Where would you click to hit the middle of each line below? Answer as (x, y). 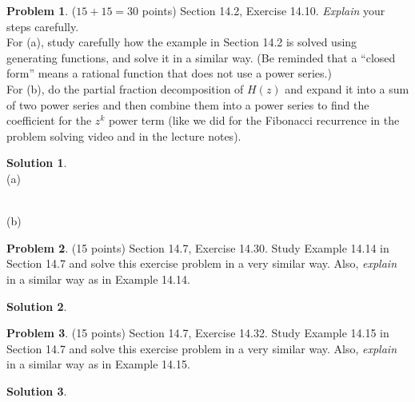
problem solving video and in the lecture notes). (124, 135)
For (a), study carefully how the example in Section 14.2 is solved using (182, 42)
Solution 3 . (37, 390)
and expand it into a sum (347, 88)
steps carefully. (43, 26)
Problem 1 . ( (42, 10)
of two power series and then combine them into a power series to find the (188, 104)
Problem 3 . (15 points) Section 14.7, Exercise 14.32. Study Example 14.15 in (198, 333)
